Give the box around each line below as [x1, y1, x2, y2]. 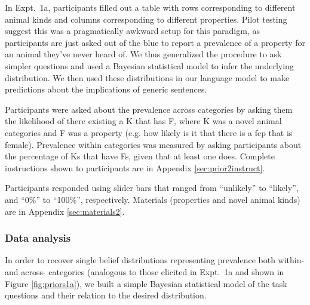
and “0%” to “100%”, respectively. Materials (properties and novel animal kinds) [5, 193, 300, 205]
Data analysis [5, 230, 71, 245]
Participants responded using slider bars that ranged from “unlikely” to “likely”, [5, 181, 299, 194]
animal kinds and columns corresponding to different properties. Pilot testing [5, 13, 287, 25]
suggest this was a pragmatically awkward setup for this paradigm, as [5, 24, 260, 37]
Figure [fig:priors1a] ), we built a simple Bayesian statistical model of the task [5, 277, 287, 289]
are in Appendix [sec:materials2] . [5, 205, 125, 217]
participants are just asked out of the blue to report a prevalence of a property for [5, 36, 306, 48]
